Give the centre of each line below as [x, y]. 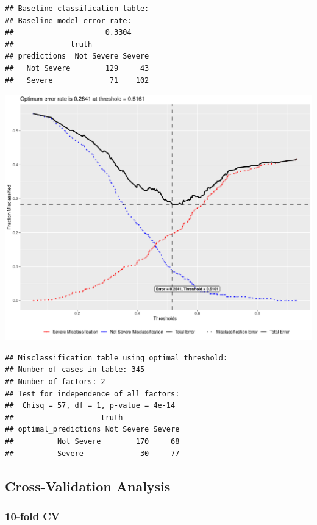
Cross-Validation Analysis [88, 486]
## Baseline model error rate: [68, 20]
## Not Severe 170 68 [92, 441]
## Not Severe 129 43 [77, 68]
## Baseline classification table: [77, 9]
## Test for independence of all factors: [92, 394]
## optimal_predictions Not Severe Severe [92, 430]
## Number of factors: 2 [55, 382]
